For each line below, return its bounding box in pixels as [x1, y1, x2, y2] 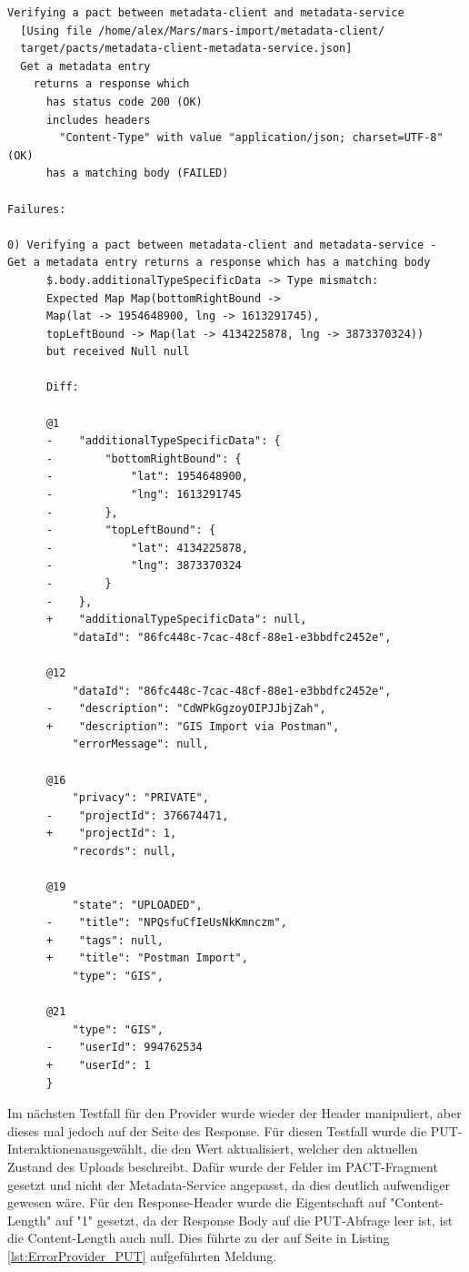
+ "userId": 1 [45, 1059, 151, 1073]
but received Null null [45, 345, 190, 359]
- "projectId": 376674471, [45, 809, 229, 822]
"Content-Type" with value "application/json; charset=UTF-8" [59, 131, 444, 145]
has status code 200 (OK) [45, 95, 203, 108]
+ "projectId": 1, [45, 827, 177, 840]
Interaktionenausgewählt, [7, 1139, 147, 1158]
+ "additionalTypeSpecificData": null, [45, 613, 307, 626]
